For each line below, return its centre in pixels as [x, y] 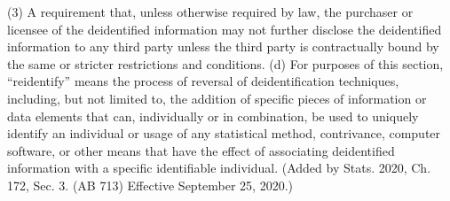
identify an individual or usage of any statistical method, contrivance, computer [224, 133]
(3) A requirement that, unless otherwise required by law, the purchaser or [210, 12]
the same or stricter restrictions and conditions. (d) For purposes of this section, [225, 63]
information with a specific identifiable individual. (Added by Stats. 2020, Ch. [219, 168]
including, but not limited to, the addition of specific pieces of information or [217, 98]
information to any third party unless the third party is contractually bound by [223, 46]
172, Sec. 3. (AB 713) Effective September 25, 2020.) [150, 185]
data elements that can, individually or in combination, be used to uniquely [213, 116]
